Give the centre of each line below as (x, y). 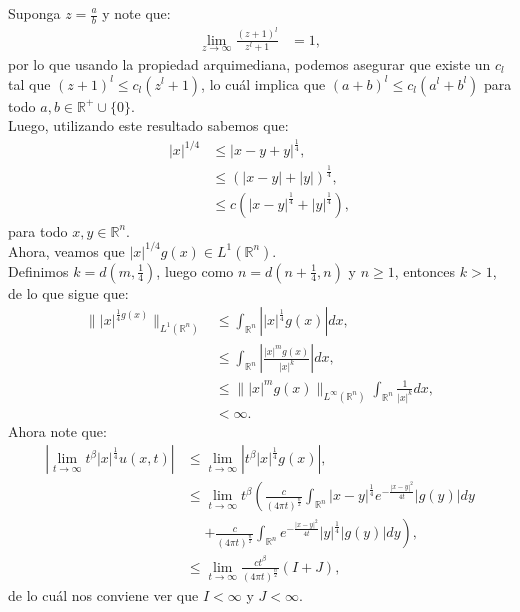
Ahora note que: (57, 430)
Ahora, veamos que (66, 250)
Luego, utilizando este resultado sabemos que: (148, 125)
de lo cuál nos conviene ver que (103, 595)
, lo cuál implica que (263, 83)
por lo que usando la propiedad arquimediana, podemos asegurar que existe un (249, 63)
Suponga (34, 13)
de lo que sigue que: (68, 292)
